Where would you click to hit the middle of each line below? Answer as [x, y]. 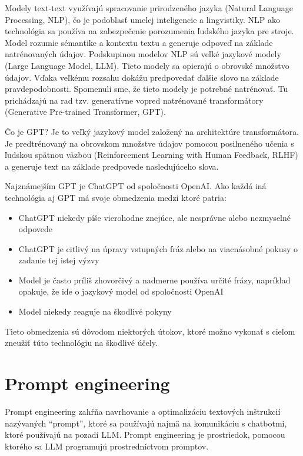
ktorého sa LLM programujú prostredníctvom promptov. [107, 446]
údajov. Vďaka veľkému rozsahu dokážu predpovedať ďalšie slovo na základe [142, 77]
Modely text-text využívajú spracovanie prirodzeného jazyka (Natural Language [149, 8]
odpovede [35, 229]
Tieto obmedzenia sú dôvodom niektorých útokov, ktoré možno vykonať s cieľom [150, 331]
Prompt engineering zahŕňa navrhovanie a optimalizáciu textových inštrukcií [143, 411]
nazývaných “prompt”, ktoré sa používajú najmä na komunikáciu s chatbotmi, [146, 423]
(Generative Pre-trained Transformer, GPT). [85, 112]
